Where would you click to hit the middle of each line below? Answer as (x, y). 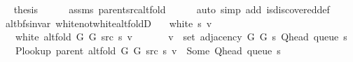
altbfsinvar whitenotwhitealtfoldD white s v (109, 23)
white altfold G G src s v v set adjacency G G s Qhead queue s (181, 37)
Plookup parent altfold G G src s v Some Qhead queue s (148, 50)
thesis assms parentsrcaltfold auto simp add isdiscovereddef (172, 9)
